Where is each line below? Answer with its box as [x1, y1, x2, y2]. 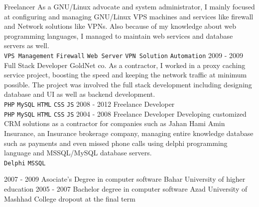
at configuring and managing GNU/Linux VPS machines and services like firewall [4, 11, 254, 21]
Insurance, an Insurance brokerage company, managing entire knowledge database [4, 128, 254, 138]
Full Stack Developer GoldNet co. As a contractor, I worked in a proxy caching [4, 60, 246, 70]
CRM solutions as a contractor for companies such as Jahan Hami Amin [4, 118, 225, 129]
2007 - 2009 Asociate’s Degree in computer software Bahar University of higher [4, 174, 246, 184]
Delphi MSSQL [4, 159, 46, 167]
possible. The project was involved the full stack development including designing [4, 79, 252, 89]
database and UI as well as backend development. [4, 89, 155, 99]
